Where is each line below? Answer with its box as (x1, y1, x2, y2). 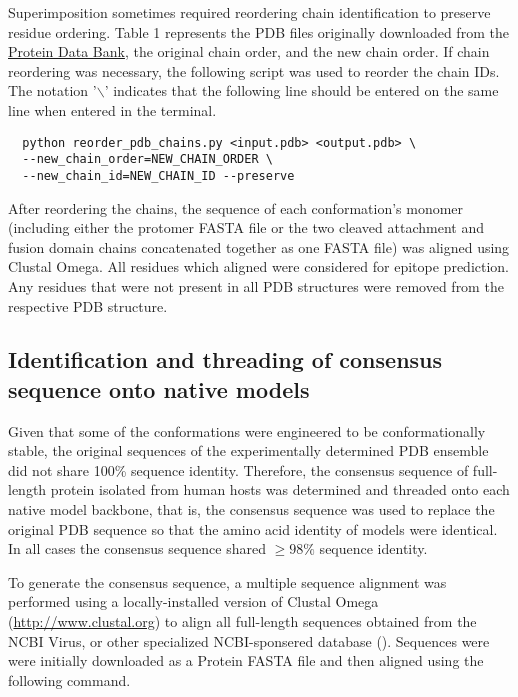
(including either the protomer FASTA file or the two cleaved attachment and (8, 217, 484, 238)
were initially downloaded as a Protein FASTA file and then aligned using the (8, 650, 484, 671)
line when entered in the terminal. (8, 99, 217, 120)
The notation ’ (8, 80, 97, 101)
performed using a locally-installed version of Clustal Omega (8, 591, 379, 612)
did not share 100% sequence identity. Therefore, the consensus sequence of (8, 459, 469, 480)
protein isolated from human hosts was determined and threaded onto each (50, 479, 510, 500)
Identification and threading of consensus (8, 344, 443, 375)
